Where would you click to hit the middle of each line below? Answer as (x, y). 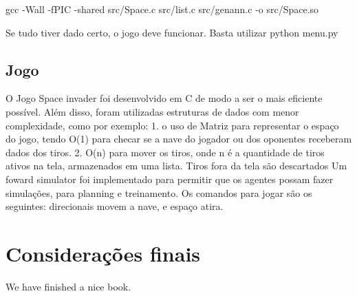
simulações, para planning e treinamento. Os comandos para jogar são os (159, 192)
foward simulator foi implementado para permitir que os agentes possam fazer (170, 179)
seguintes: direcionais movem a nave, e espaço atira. (115, 206)
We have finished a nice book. (68, 286)
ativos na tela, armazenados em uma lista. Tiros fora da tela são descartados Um (176, 166)
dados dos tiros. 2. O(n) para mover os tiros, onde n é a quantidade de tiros (165, 152)
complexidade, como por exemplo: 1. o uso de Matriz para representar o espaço (172, 125)
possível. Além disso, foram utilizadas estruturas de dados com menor (152, 111)
